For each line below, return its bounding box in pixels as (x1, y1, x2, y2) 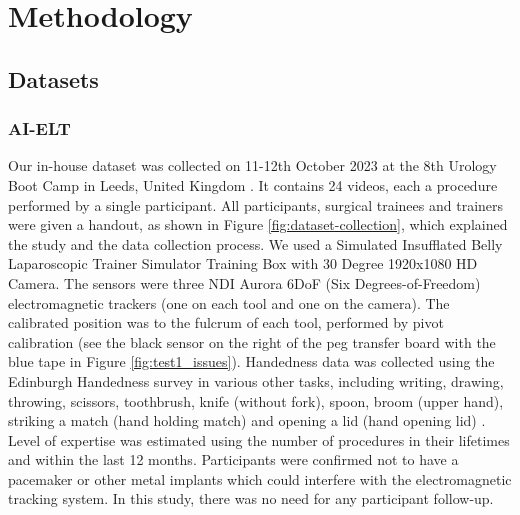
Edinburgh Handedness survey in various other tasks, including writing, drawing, (8, 370, 504, 391)
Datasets (8, 63, 99, 94)
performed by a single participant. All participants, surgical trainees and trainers (8, 194, 504, 215)
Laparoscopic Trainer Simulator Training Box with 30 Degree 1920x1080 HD (8, 253, 478, 274)
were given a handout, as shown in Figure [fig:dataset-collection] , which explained (8, 214, 508, 235)
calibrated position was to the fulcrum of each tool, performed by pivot (8, 312, 444, 333)
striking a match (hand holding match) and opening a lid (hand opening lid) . (8, 410, 486, 431)
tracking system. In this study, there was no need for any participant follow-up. (8, 488, 494, 509)
